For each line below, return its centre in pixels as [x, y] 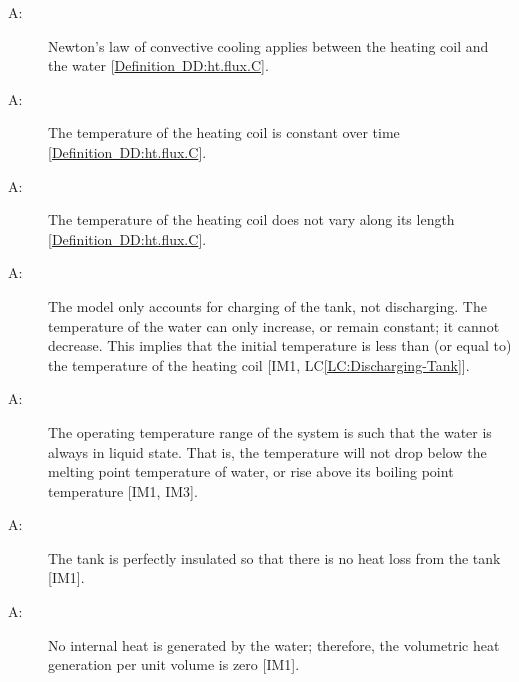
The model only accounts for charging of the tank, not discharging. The [267, 305]
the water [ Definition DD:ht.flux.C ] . [158, 65]
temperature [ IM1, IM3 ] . [123, 490]
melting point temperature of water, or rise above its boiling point [251, 471]
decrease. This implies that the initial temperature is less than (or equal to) [280, 345]
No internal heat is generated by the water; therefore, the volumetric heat [274, 644]
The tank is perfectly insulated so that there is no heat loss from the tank [274, 557]
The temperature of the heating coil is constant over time [224, 132]
